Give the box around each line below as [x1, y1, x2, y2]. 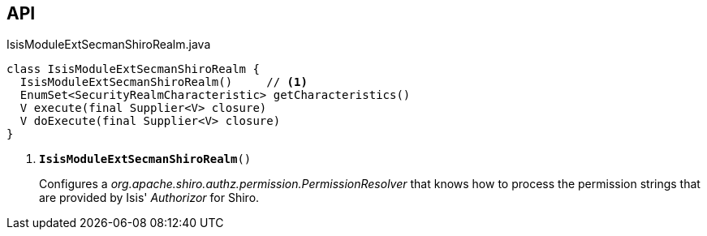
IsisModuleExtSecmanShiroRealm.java [6, 37, 211, 52]
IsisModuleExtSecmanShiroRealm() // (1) [19, 75, 308, 89]
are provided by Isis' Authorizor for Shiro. [39, 191, 260, 205]
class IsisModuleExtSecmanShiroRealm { [6, 62, 260, 76]
